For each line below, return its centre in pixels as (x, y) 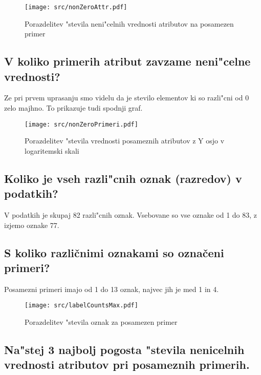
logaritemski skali (52, 150)
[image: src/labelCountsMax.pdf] (81, 306)
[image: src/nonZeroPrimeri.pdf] (81, 124)
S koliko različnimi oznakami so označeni (114, 252)
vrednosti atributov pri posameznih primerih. (127, 364)
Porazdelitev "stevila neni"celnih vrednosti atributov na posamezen (129, 23)
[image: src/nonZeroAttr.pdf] (76, 7)
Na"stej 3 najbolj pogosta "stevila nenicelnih (124, 350)
